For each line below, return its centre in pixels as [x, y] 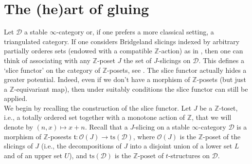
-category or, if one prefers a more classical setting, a [135, 32]
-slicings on [174, 60]
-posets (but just [221, 79]
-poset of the [222, 136]
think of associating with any [47, 60]
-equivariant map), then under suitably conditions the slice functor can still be [131, 89]
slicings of [18, 146]
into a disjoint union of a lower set [181, 146]
